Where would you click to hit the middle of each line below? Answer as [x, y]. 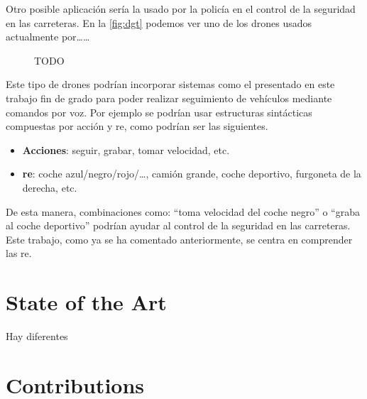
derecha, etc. [50, 187]
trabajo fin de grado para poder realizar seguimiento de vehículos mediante [169, 98]
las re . [19, 253]
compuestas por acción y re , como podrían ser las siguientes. [137, 126]
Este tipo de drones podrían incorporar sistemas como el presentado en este [170, 84]
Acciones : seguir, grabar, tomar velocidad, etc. [126, 149]
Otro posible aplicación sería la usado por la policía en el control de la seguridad [181, 9]
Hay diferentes [37, 336]
